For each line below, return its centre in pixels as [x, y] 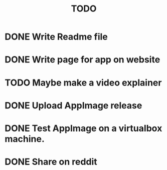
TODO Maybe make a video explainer [83, 82]
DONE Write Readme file [56, 37]
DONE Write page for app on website [82, 60]
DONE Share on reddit [51, 162]
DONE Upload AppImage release [73, 105]
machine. [25, 139]
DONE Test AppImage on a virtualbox [83, 128]
